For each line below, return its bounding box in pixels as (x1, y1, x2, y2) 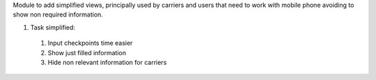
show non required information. (13, 10, 104, 19)
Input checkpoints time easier (47, 39, 133, 48)
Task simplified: (30, 23, 76, 31)
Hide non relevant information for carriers (47, 58, 167, 66)
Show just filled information (47, 48, 127, 57)
